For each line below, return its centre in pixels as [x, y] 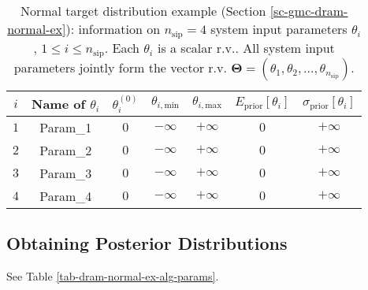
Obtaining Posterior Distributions [147, 243]
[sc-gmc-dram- [309, 11]
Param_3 [66, 173]
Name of [59, 103]
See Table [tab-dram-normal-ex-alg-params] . [113, 276]
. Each [122, 47]
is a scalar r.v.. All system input [246, 47]
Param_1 [66, 127]
